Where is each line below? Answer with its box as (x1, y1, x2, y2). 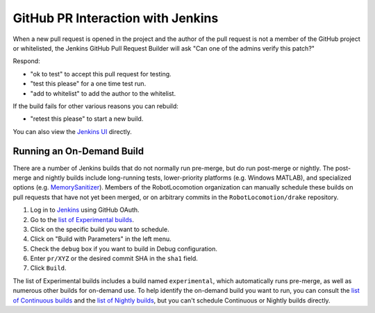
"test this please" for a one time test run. (30, 80, 147, 88)
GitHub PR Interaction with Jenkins (12, 10, 219, 26)
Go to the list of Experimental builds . (30, 215, 135, 223)
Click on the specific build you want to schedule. (30, 225, 169, 233)
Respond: (12, 57, 41, 65)
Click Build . (30, 264, 67, 272)
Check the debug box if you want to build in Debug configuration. (30, 244, 218, 253)
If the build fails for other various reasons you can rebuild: (12, 101, 178, 110)
